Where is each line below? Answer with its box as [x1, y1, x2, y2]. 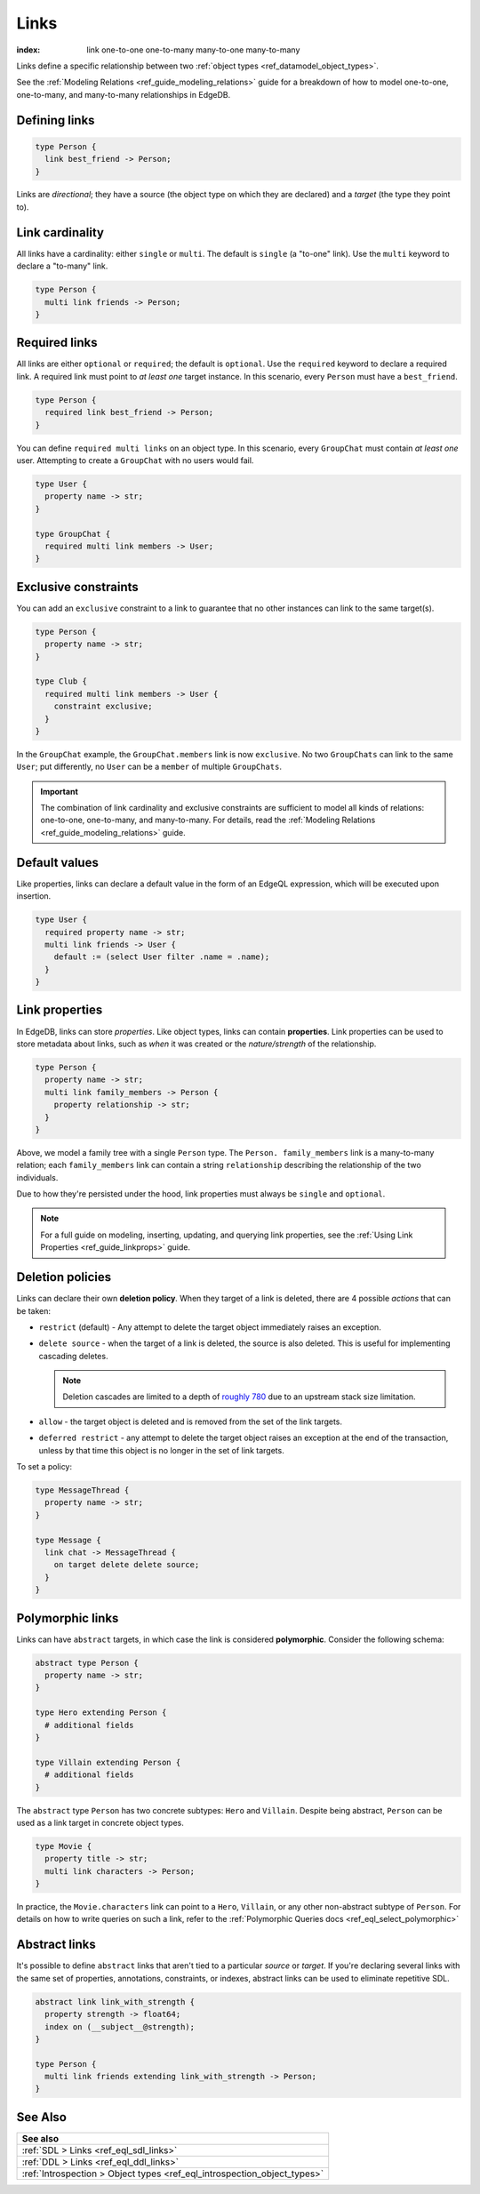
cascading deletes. [38, 1350, 108, 1361]
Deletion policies [16, 1269, 111, 1285]
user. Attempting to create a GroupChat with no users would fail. [16, 454, 254, 466]
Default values [16, 854, 100, 870]
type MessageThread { [35, 1485, 130, 1495]
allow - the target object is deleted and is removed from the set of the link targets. [38, 1416, 342, 1427]
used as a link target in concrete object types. [16, 1817, 184, 1828]
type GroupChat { [35, 529, 111, 539]
